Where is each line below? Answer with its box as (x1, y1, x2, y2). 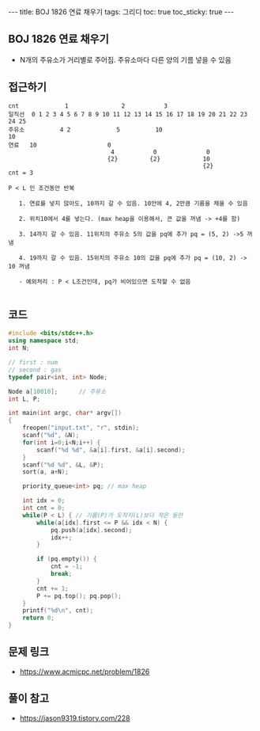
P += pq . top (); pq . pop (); (36, 592, 122, 600)
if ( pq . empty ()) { (36, 555, 97, 563)
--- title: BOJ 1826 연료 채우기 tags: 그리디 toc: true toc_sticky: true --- (8, 7, 235, 17)
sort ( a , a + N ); (22, 468, 69, 476)
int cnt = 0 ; (22, 504, 66, 512)
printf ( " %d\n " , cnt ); (22, 607, 93, 615)
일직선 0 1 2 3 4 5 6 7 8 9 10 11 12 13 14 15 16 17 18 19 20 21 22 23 (8, 110, 247, 118)
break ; (50, 570, 73, 578)
